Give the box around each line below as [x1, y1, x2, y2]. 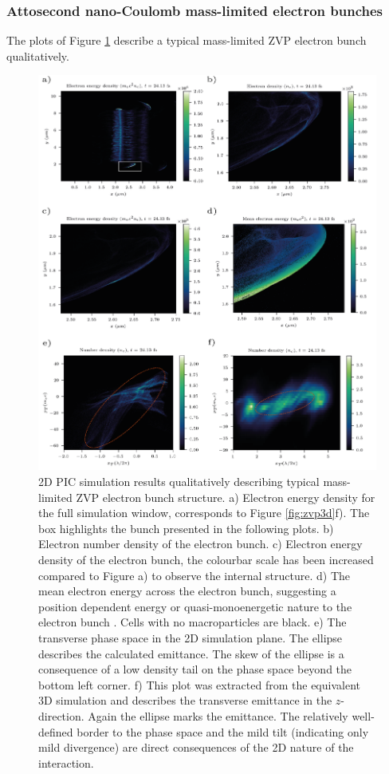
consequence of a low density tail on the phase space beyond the [38, 661, 352, 677]
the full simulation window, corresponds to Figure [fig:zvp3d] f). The [38, 504, 370, 521]
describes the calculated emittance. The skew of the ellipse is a [38, 645, 344, 661]
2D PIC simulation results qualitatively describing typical [38, 473, 320, 490]
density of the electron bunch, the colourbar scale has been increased [38, 551, 374, 568]
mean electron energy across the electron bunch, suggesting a [38, 582, 336, 599]
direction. [38, 707, 84, 724]
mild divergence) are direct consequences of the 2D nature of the [38, 739, 354, 756]
